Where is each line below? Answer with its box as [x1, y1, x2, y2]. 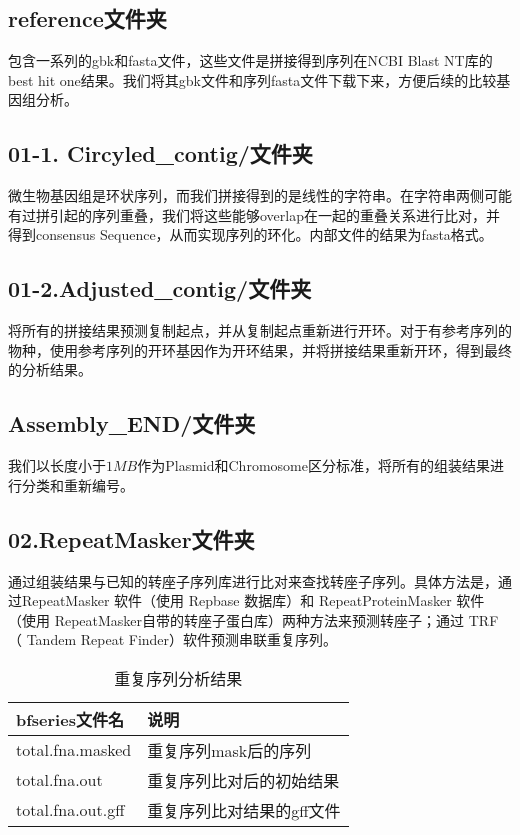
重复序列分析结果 [114, 666, 243, 690]
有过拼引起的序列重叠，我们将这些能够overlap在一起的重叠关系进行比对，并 [8, 204, 500, 225]
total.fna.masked [16, 738, 132, 762]
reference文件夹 [8, 3, 167, 34]
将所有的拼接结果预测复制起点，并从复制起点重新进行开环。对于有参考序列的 [8, 320, 512, 341]
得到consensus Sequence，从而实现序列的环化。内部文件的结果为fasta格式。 [8, 224, 493, 245]
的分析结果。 [8, 359, 92, 380]
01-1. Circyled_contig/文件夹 [8, 138, 313, 169]
